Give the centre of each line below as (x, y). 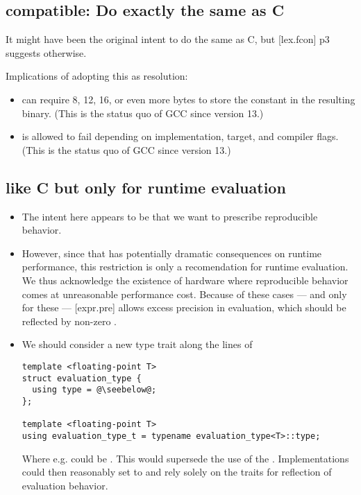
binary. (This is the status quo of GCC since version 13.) (143, 113)
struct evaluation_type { (82, 378)
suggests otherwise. (46, 52)
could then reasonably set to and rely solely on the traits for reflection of (177, 472)
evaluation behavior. (65, 485)
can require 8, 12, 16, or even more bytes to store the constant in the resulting (188, 99)
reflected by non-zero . (69, 321)
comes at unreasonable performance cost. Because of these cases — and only (184, 294)
